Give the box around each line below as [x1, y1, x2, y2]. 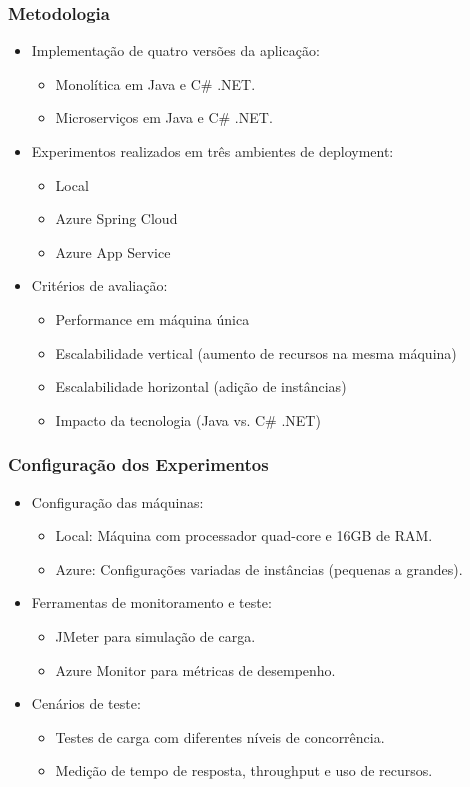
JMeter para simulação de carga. [55, 625, 256, 646]
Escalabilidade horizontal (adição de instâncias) [55, 376, 347, 397]
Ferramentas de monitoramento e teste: [31, 592, 272, 613]
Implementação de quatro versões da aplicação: [31, 40, 320, 61]
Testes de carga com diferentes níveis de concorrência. [55, 726, 385, 747]
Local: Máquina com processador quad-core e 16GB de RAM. [55, 525, 433, 546]
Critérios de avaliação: [31, 275, 168, 296]
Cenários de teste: [31, 693, 141, 714]
